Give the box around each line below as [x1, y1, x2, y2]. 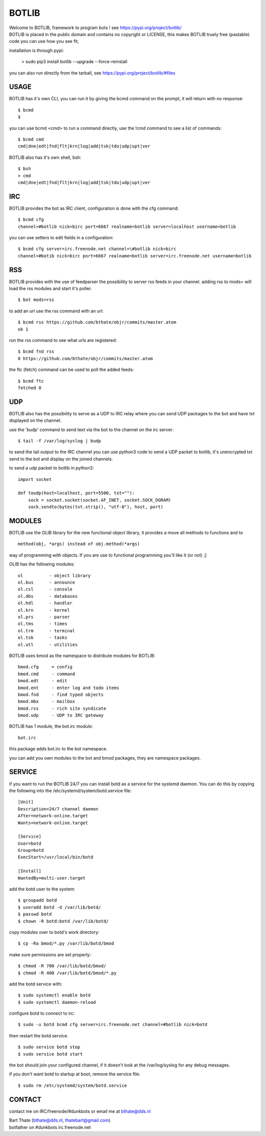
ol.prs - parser [18, 614, 70, 620]
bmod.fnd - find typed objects [18, 692, 104, 697]
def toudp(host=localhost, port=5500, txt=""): [18, 490, 135, 496]
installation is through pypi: [9, 47, 64, 53]
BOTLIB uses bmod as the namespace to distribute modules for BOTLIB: [9, 653, 155, 659]
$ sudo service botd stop [18, 1044, 81, 1050]
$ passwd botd [18, 912, 52, 917]
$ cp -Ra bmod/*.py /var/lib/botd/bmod [18, 941, 114, 947]
